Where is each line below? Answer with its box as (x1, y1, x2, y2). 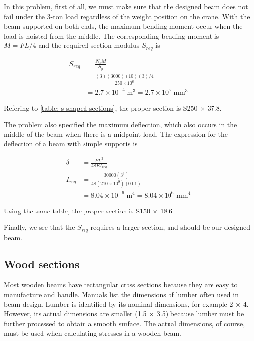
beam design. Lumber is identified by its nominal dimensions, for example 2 (4, 298, 233, 309)
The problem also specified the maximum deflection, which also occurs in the (4, 119, 237, 129)
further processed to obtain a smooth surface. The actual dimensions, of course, (4, 318, 245, 328)
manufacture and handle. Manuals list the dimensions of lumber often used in (4, 289, 239, 299)
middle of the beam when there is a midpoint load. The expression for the (4, 128, 228, 139)
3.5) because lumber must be (156, 308, 244, 319)
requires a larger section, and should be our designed (90, 222, 250, 232)
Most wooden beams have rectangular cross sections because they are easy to (4, 279, 238, 290)
